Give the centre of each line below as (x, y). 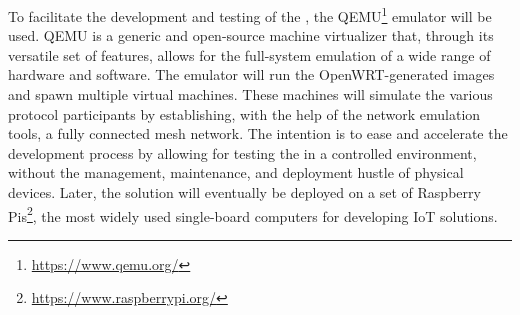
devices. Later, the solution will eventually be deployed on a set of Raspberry (244, 192)
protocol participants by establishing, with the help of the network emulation (244, 113)
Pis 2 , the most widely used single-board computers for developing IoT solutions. (253, 214)
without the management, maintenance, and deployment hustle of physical (236, 172)
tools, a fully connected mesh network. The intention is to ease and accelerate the (258, 133)
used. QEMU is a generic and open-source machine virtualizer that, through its (251, 35)
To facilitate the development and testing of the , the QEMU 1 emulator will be (250, 14)
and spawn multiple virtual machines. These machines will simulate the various (250, 94)
